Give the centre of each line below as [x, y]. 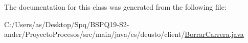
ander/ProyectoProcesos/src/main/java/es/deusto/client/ [95, 34]
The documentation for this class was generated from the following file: [115, 7]
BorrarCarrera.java [214, 34]
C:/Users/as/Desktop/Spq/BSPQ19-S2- [67, 24]
